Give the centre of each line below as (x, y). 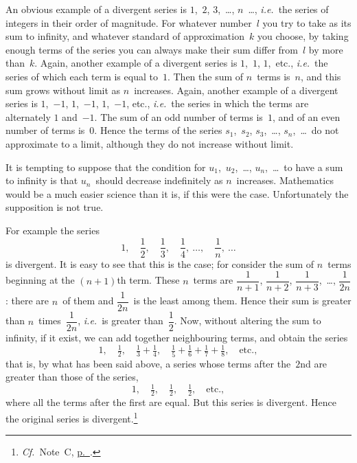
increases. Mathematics (285, 180)
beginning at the (40, 280)
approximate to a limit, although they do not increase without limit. (150, 143)
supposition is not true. (55, 207)
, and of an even (306, 116)
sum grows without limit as (63, 90)
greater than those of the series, (72, 377)
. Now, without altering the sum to (247, 320)
